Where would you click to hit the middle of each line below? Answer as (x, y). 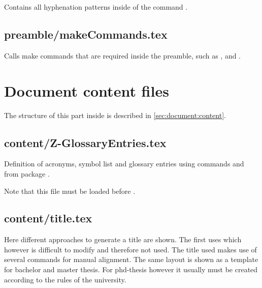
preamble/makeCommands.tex (86, 34)
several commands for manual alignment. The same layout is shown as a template (131, 259)
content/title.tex (48, 218)
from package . (27, 173)
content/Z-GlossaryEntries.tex (85, 142)
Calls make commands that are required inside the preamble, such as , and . (123, 55)
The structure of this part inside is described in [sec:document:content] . (115, 115)
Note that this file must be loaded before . (70, 191)
